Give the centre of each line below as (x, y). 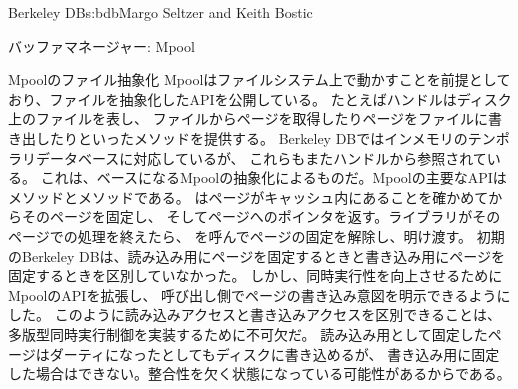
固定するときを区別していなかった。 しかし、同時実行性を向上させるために (255, 275)
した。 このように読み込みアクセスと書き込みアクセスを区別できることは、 (254, 314)
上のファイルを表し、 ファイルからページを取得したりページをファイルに (248, 118)
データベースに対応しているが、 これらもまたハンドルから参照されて (261, 157)
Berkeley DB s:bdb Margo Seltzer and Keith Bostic (160, 12)
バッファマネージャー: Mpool (101, 45)
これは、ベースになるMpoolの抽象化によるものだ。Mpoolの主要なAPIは (273, 177)
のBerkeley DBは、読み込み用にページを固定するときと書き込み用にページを (257, 255)
